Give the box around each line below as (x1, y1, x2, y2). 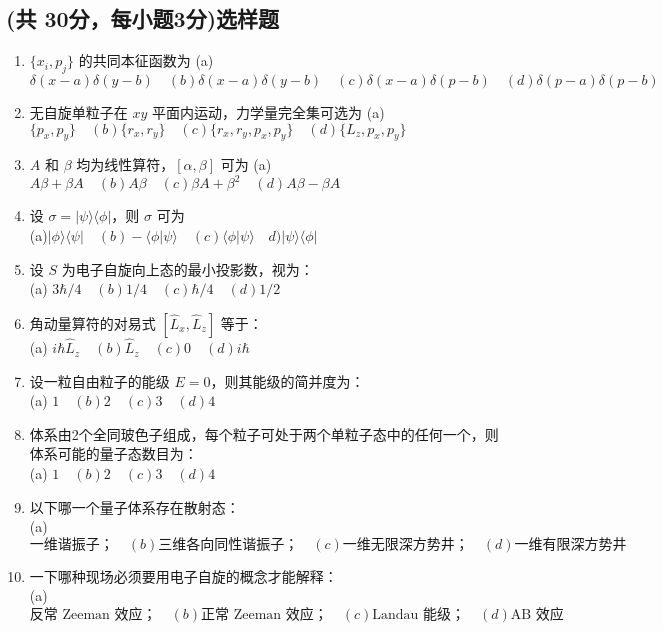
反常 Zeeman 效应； (29, 608, 157, 623)
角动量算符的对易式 (29, 312, 156, 333)
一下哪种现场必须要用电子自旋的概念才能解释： (29, 565, 338, 586)
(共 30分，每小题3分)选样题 (6, 3, 280, 34)
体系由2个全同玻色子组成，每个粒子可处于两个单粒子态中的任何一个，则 (29, 423, 499, 444)
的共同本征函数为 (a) (78, 50, 214, 71)
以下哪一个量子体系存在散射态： (29, 496, 240, 517)
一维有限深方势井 (514, 537, 627, 552)
